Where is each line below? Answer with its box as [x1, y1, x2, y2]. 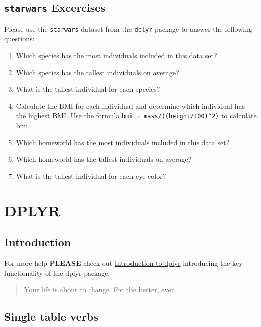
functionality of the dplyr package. [4, 267, 110, 278]
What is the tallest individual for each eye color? [16, 170, 166, 181]
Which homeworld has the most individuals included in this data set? [16, 137, 230, 147]
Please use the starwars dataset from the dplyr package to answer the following [4, 23, 252, 34]
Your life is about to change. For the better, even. [24, 284, 177, 295]
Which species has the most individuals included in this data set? [16, 50, 217, 61]
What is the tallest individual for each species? [16, 84, 160, 94]
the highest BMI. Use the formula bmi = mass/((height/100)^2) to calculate [16, 110, 257, 121]
